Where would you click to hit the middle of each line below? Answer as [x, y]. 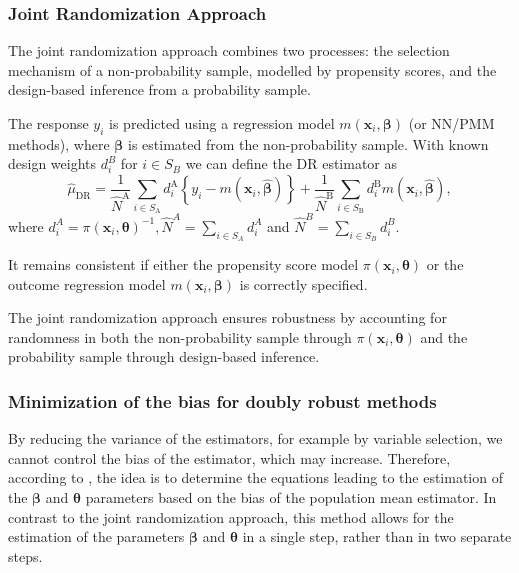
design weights [52, 163]
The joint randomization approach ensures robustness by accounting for [227, 317]
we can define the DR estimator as [291, 163]
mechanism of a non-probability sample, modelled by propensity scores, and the [252, 69]
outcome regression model [87, 283]
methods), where [59, 143]
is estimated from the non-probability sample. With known [308, 143]
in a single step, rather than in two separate [377, 536]
